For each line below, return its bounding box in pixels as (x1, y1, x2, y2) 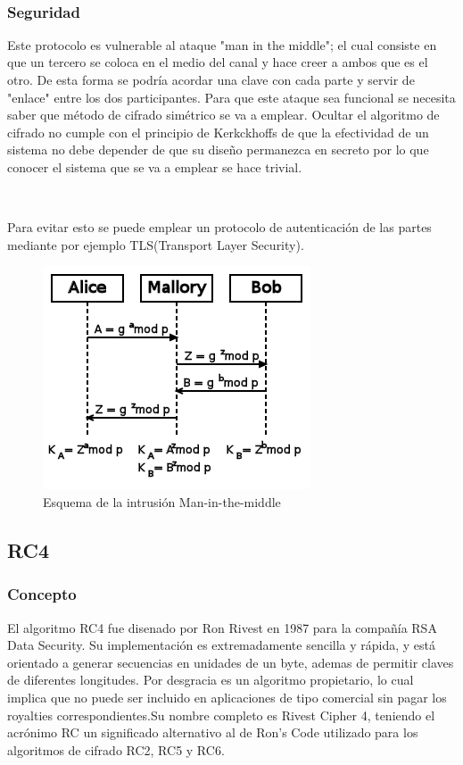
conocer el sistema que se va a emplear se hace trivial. (7, 157, 302, 176)
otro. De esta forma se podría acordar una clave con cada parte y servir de (7, 71, 415, 88)
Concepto (7, 583, 77, 605)
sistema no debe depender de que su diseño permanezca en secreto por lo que (7, 140, 429, 159)
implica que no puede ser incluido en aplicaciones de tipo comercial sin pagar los (7, 687, 447, 706)
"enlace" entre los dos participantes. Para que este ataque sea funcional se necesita (7, 87, 456, 106)
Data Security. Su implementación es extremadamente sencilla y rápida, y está (7, 636, 436, 654)
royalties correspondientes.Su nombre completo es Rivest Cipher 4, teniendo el (7, 705, 435, 724)
